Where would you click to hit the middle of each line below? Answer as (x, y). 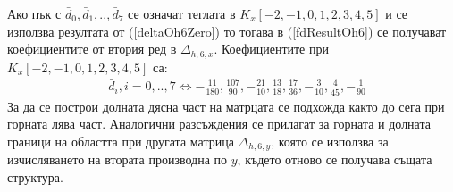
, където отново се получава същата (335, 159)
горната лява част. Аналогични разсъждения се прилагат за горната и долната (219, 124)
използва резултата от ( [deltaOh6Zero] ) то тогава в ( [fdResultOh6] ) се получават (227, 31)
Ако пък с (34, 13)
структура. (35, 177)
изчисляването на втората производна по (117, 159)
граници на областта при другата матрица (121, 141)
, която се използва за (330, 141)
